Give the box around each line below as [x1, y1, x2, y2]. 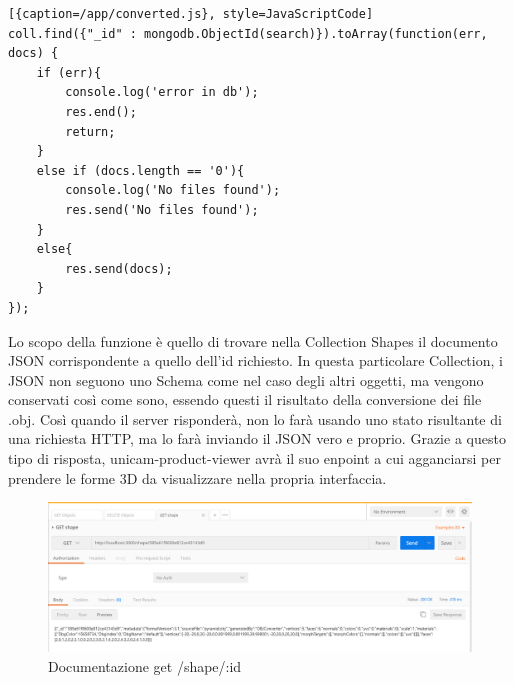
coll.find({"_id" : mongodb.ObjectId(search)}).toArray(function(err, [8, 26, 488, 41]
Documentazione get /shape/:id [48, 655, 242, 676]
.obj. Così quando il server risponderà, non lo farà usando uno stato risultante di [8, 408, 502, 429]
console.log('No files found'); [65, 183, 281, 198]
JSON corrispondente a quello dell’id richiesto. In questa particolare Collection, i [8, 350, 503, 371]
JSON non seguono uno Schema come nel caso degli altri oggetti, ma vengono [8, 369, 484, 390]
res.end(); [65, 104, 137, 119]
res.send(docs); [65, 261, 173, 276]
